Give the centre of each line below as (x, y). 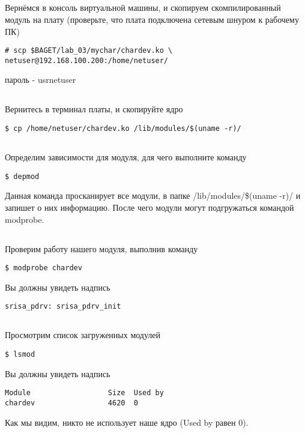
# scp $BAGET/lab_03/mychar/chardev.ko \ (89, 51)
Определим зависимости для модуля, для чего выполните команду (126, 157)
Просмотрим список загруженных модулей (83, 335)
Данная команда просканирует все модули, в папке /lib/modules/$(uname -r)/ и (153, 195)
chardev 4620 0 (71, 403)
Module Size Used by (84, 393)
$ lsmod (20, 355)
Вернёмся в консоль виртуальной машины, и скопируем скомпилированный (143, 8)
